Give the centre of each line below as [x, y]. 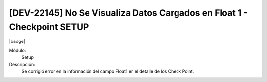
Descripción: [22, 64]
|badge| [17, 41]
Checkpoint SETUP [49, 27]
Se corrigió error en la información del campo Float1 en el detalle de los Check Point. [108, 71]
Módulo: [18, 50]
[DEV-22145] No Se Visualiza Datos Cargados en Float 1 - [129, 13]
